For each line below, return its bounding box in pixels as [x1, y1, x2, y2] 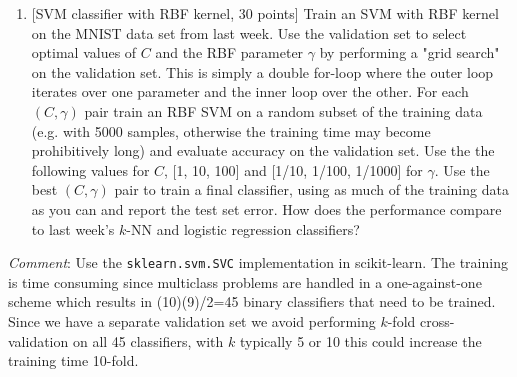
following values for [31, 159, 150, 180]
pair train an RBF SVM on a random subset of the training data [84, 100, 483, 121]
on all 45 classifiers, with [72, 330, 224, 351]
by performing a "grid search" [319, 42, 500, 63]
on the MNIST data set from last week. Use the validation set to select [31, 22, 467, 43]
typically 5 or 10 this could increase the [239, 330, 482, 351]
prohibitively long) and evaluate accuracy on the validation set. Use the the [31, 140, 495, 161]
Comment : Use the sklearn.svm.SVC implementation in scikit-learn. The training [8, 252, 508, 273]
